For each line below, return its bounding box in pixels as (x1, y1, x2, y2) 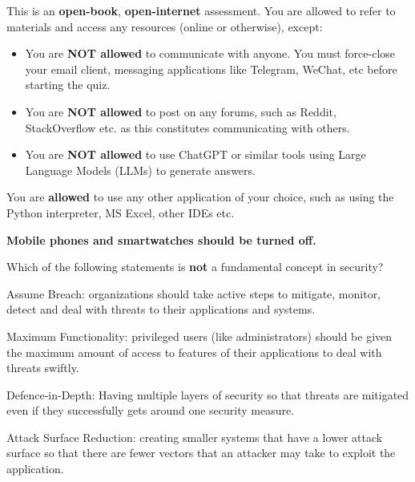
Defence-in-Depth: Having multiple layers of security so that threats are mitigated (6, 386, 409, 403)
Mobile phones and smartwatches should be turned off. (6, 231, 316, 248)
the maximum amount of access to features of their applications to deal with (6, 343, 382, 360)
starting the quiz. (25, 76, 111, 93)
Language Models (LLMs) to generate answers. (25, 161, 256, 178)
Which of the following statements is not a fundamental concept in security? (6, 258, 384, 275)
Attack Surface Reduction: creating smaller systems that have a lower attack (6, 428, 383, 445)
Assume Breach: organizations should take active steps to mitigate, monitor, (6, 285, 381, 302)
